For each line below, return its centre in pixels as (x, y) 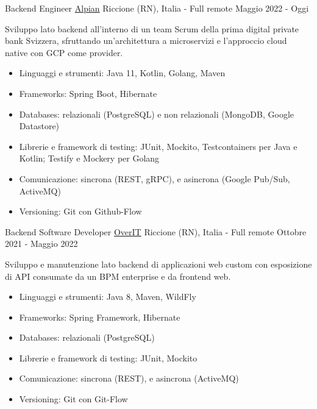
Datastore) (39, 126)
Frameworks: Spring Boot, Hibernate (88, 93)
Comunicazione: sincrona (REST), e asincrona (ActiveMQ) (129, 378)
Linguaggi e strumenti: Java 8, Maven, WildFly (108, 297)
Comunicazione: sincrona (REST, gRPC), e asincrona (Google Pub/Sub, (155, 178)
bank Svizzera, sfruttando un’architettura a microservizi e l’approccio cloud (146, 41)
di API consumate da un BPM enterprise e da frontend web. (118, 276)
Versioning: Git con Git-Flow (73, 399)
